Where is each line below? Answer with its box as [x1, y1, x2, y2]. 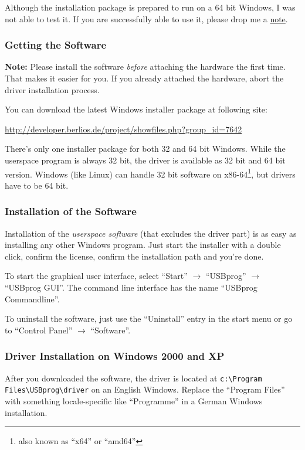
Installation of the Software [5, 204, 137, 219]
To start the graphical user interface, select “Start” [5, 270, 188, 282]
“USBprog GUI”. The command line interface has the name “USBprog [5, 281, 257, 293]
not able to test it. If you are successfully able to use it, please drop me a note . [5, 12, 288, 25]
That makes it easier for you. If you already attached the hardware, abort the [5, 72, 284, 84]
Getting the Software [5, 37, 107, 52]
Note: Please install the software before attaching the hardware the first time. [5, 60, 286, 73]
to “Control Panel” [5, 323, 73, 336]
